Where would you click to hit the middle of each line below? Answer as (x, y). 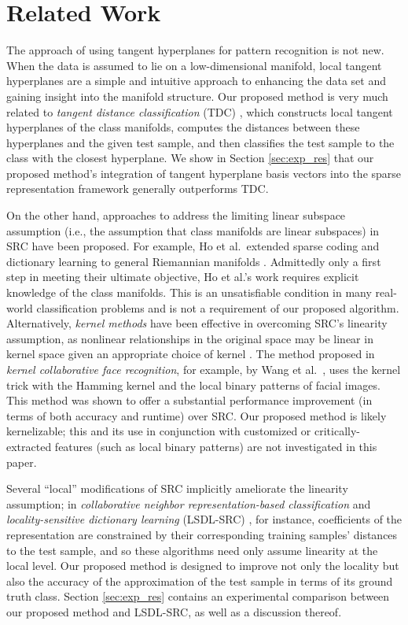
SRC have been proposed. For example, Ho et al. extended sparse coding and (193, 246)
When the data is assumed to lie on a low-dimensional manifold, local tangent (194, 65)
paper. (22, 462)
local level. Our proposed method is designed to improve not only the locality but (203, 566)
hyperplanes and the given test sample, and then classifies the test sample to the (200, 142)
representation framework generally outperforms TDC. (138, 189)
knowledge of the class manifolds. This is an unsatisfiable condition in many (189, 292)
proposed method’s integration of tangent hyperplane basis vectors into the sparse (204, 173)
